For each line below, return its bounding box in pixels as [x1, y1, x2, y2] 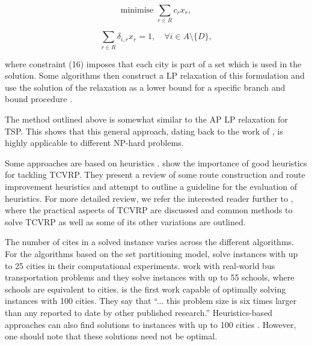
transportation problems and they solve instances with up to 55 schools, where [5, 271, 295, 284]
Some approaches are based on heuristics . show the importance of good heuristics [5, 156, 307, 169]
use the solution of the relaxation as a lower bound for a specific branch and [5, 80, 286, 93]
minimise [120, 6, 154, 14]
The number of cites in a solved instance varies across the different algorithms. [5, 235, 294, 248]
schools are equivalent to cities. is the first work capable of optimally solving [5, 282, 286, 295]
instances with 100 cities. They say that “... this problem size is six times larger [5, 294, 297, 307]
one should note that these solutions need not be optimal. [5, 330, 218, 342]
